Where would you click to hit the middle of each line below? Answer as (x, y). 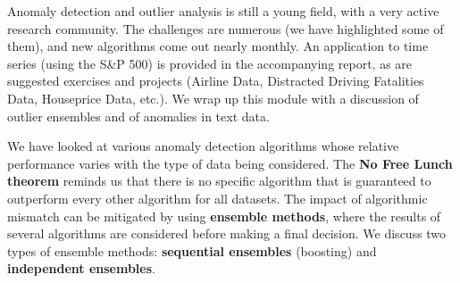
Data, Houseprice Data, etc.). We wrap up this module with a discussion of (213, 98)
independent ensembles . (81, 268)
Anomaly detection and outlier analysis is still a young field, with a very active (223, 11)
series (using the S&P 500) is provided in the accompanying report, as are (210, 63)
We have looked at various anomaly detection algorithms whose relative (203, 146)
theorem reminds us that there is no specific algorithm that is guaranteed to (219, 181)
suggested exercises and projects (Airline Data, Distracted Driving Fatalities (216, 81)
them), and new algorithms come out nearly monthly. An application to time (218, 46)
